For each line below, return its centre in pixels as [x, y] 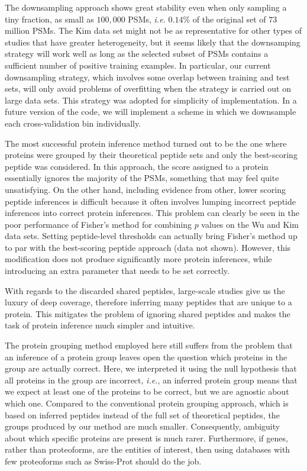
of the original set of [229, 19]
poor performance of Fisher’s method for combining [98, 224]
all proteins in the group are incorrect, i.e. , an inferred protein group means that [151, 380]
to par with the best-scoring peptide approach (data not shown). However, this [148, 247]
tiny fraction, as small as [49, 19]
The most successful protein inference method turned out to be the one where [146, 143]
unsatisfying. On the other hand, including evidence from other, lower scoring [145, 189]
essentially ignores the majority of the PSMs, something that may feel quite [142, 178]
